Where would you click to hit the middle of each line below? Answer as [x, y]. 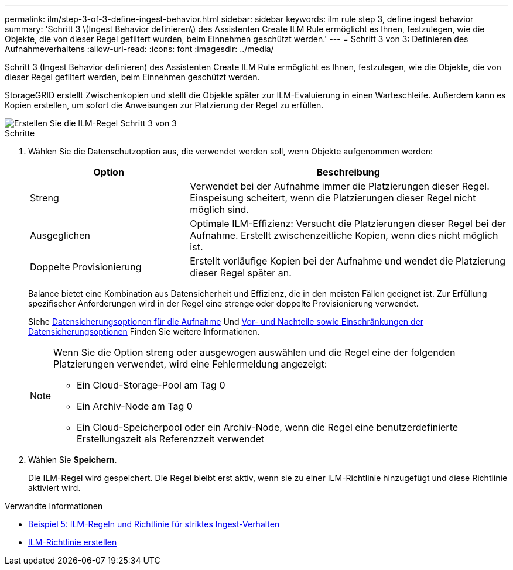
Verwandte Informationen [54, 506]
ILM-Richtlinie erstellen [73, 542]
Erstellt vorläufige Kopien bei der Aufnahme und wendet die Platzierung [348, 261]
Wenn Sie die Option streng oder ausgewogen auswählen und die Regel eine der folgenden [254, 352]
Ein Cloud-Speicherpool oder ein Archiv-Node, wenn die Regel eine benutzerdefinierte [268, 427]
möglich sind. [219, 210]
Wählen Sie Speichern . [73, 460]
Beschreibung [348, 172]
